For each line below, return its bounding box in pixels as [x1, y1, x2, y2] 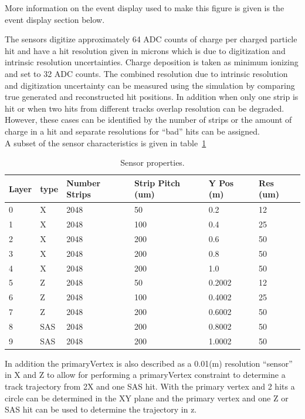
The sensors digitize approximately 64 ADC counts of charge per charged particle [5, 33, 297, 45]
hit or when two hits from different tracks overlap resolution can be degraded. [5, 102, 284, 114]
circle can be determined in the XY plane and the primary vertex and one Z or [5, 391, 289, 404]
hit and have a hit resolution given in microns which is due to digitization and [5, 44, 286, 56]
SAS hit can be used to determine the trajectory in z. [5, 403, 197, 415]
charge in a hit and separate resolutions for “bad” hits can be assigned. [5, 125, 260, 137]
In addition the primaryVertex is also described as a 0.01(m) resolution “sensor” [5, 357, 293, 369]
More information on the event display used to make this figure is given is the [5, 2, 284, 14]
